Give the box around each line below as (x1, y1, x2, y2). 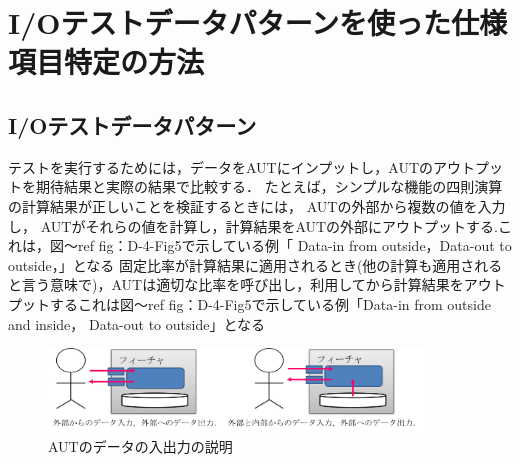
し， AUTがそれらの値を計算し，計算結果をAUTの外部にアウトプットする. (8, 215, 498, 236)
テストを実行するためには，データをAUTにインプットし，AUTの (8, 156, 434, 177)
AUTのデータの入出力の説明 (48, 435, 233, 456)
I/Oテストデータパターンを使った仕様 (8, 2, 508, 43)
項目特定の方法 (8, 41, 205, 82)
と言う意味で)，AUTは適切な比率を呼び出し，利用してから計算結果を (8, 274, 464, 295)
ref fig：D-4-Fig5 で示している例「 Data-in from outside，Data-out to (77, 235, 512, 256)
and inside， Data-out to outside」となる (8, 313, 265, 334)
